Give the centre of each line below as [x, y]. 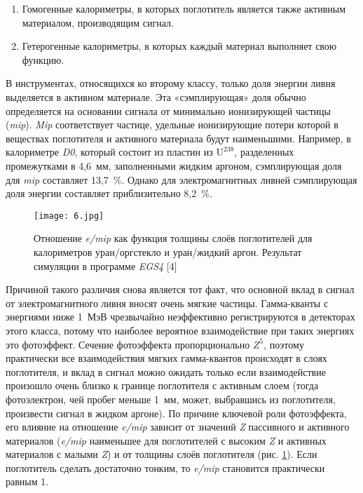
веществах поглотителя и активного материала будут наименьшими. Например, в [178, 138]
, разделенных [264, 152]
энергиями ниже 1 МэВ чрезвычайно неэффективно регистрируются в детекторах [180, 317]
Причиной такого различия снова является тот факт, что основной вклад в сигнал [180, 289]
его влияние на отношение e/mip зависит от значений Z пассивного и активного [178, 427]
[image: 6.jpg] [69, 216]
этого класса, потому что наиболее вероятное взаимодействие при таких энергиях [180, 330]
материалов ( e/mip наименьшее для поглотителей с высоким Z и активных [166, 440]
